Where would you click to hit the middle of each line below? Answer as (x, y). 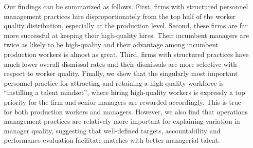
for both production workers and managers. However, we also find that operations (126, 111)
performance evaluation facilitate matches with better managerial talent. (112, 140)
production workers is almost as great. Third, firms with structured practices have (126, 54)
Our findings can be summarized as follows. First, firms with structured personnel (126, 6)
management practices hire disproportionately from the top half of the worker (120, 16)
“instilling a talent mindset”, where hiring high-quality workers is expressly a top (125, 92)
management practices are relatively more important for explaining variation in (122, 121)
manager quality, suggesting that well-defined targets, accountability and (112, 130)
